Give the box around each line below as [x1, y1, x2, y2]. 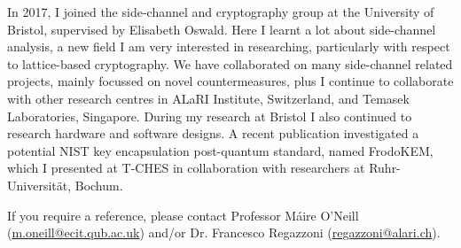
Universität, [7, 175, 72, 194]
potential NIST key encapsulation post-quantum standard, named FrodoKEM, [7, 141, 434, 159]
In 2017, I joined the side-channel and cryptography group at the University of [7, 3, 434, 20]
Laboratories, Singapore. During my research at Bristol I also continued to [7, 106, 412, 125]
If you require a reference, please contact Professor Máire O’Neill [7, 205, 359, 224]
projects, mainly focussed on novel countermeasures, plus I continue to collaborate [7, 72, 454, 90]
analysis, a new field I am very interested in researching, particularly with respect [7, 37, 450, 56]
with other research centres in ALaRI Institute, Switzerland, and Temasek [7, 89, 410, 107]
